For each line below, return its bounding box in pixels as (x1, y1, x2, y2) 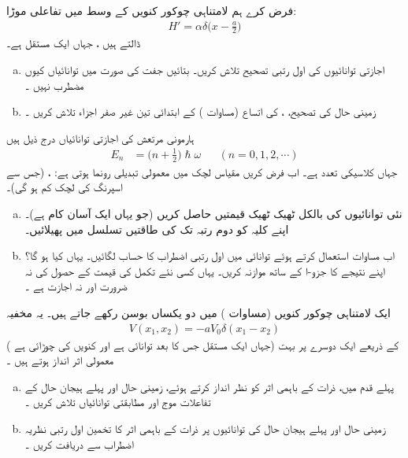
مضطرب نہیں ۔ (24, 76, 84, 93)
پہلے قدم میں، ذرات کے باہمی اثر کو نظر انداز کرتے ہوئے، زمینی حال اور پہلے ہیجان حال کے (24, 378, 394, 394)
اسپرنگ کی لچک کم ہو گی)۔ (6, 179, 123, 195)
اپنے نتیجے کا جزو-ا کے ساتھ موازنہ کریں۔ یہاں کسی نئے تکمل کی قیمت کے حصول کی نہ (24, 262, 385, 279)
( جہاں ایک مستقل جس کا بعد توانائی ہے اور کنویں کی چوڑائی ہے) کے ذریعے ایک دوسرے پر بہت (6, 336, 399, 353)
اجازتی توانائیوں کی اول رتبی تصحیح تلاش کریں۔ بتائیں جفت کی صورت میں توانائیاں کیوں (24, 61, 384, 78)
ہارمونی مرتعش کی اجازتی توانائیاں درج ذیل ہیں (6, 129, 195, 146)
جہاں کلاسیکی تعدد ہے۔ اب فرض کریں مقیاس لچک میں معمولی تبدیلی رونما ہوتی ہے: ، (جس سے (6, 163, 398, 179)
